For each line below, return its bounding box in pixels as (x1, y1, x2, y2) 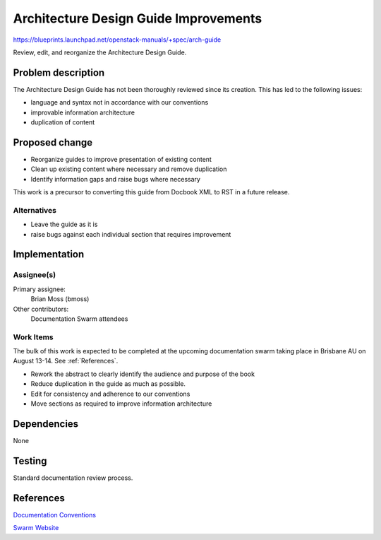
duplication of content (30, 118, 95, 127)
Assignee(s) (13, 270, 56, 280)
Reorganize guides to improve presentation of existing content (30, 155, 212, 163)
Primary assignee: (13, 285, 66, 293)
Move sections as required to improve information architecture (30, 399, 212, 408)
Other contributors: (13, 305, 69, 313)
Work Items (13, 332, 54, 342)
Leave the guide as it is (30, 220, 98, 229)
